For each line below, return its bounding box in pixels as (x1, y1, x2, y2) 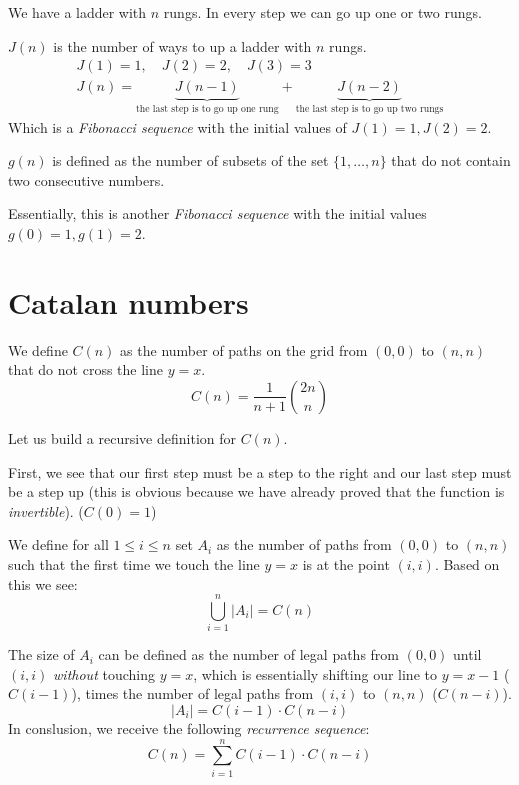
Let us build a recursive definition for (8, 427, 236, 448)
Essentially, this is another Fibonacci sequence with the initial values (8, 203, 427, 224)
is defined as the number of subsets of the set (52, 150, 329, 171)
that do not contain (391, 150, 511, 171)
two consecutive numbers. (8, 169, 165, 190)
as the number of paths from (216, 534, 392, 555)
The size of (8, 644, 75, 665)
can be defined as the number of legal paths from (98, 644, 400, 665)
